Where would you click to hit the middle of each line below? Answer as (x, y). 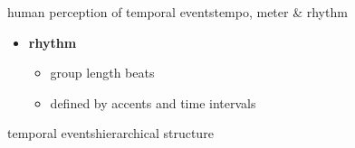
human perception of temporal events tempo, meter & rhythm (177, 12)
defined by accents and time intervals (153, 102)
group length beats (102, 73)
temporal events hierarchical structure (110, 133)
